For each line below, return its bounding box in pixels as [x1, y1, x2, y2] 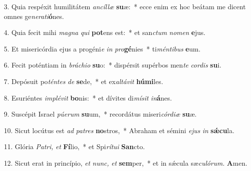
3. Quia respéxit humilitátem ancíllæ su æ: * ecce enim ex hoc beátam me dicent [4, 1, 246, 11]
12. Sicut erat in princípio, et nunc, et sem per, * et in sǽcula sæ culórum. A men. [4, 157, 248, 168]
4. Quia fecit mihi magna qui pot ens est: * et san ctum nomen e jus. [4, 27, 206, 37]
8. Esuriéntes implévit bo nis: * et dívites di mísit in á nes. [4, 92, 172, 103]
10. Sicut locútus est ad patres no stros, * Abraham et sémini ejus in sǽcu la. [4, 125, 234, 135]
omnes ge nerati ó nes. [4, 11, 64, 21]
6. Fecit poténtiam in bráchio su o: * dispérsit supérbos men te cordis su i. [4, 60, 222, 70]
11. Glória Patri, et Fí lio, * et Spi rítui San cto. [4, 141, 145, 152]
